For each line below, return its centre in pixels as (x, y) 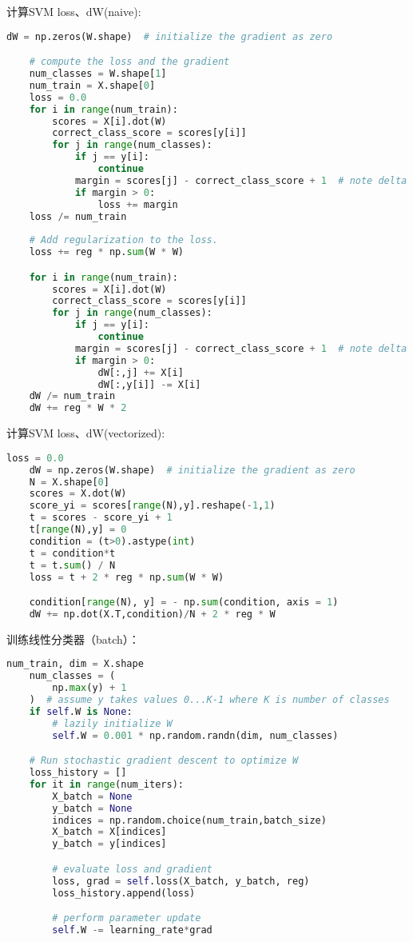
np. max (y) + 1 (89, 688)
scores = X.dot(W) (78, 494)
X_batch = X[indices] (109, 832)
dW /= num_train (72, 396)
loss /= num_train (78, 216)
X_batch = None (92, 796)
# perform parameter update (127, 918)
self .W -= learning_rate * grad (132, 930)
